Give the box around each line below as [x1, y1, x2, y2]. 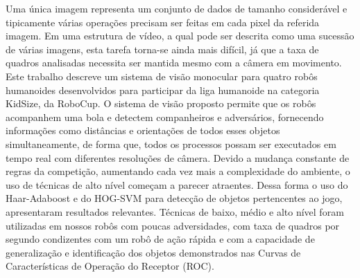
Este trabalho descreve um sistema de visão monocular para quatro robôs [6, 68, 318, 83]
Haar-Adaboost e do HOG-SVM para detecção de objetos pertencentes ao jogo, [6, 191, 343, 205]
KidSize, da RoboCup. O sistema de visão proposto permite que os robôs [6, 96, 316, 111]
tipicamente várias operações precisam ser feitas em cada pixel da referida [6, 15, 320, 29]
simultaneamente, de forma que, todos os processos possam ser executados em [6, 136, 336, 151]
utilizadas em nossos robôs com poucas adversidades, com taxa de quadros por [6, 218, 340, 232]
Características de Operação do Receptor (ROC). [6, 259, 214, 273]
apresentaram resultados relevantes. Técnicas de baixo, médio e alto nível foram [6, 204, 344, 219]
